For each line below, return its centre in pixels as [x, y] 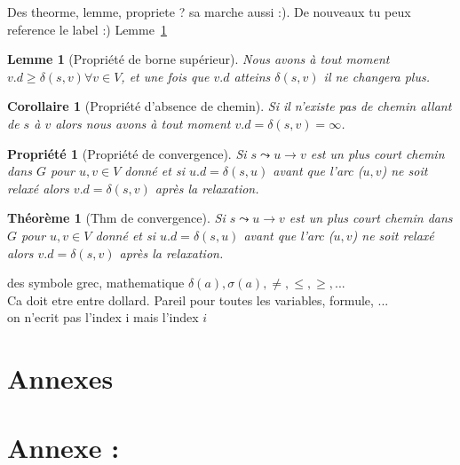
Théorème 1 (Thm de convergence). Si [116, 218]
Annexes [60, 378]
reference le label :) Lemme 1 [87, 29]
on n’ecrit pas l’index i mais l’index [103, 317]
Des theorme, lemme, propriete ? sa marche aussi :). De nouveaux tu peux [209, 12]
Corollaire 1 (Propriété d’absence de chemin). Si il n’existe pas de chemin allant [230, 106]
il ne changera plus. [377, 76]
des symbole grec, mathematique [96, 283]
